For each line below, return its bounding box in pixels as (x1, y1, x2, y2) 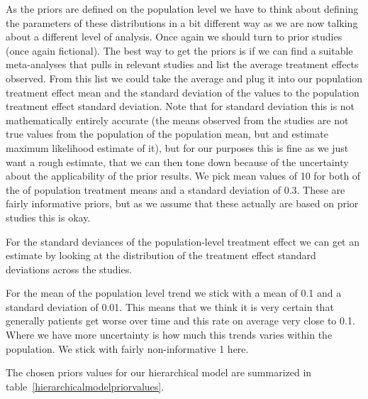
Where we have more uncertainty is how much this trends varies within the (6, 327, 333, 342)
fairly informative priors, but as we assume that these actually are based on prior (6, 196, 359, 211)
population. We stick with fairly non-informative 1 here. (6, 341, 249, 356)
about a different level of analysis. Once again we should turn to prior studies (6, 29, 342, 44)
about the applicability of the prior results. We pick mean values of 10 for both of (6, 168, 361, 183)
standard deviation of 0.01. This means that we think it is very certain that (6, 299, 334, 314)
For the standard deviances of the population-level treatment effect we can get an (6, 234, 359, 248)
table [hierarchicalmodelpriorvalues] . (6, 378, 165, 393)
